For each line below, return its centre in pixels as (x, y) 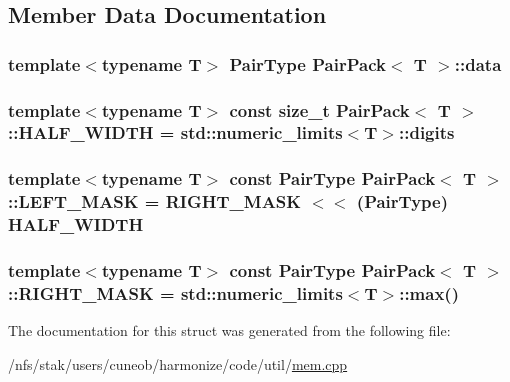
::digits (426, 132)
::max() (429, 292)
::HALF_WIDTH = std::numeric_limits (175, 132)
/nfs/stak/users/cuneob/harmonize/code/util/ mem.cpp (178, 363)
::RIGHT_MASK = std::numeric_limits (175, 292)
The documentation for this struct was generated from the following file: (229, 330)
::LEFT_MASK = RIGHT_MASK (155, 201)
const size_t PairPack (319, 109)
